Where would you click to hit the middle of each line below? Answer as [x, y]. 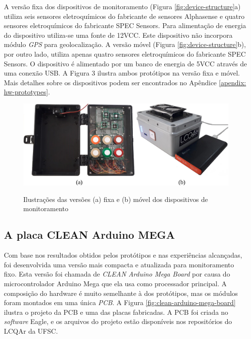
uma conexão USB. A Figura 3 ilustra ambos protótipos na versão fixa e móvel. [122, 73]
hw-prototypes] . [27, 92]
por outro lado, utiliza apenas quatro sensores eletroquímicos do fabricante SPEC [125, 54]
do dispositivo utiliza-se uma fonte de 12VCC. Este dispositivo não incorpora [118, 35]
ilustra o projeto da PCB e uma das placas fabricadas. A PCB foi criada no [116, 312]
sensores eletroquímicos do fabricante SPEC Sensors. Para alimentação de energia [125, 25]
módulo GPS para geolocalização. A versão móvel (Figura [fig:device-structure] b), [125, 44]
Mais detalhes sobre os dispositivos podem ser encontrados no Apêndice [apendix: [125, 82]
